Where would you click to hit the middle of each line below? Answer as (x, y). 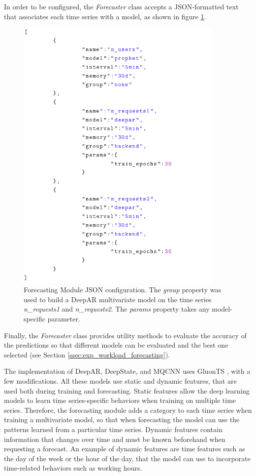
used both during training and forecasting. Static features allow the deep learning (127, 390)
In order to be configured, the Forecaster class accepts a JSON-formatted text (121, 6)
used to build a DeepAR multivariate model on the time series (118, 299)
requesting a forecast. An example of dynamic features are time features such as (125, 449)
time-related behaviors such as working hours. (73, 468)
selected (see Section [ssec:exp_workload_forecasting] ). (87, 354)
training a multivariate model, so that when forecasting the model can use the (122, 419)
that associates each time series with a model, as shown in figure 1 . (105, 16)
